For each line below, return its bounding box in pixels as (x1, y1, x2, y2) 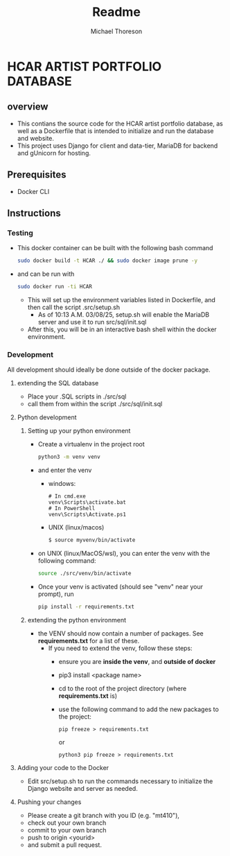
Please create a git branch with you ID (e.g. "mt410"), (27, 811, 180, 819)
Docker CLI (17, 187, 50, 195)
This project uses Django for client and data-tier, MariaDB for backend (17, 141, 218, 150)
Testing (7, 228, 33, 238)
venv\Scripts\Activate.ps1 (48, 511, 127, 518)
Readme (92, 4, 141, 20)
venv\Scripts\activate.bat (48, 499, 127, 506)
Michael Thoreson (90, 27, 143, 35)
